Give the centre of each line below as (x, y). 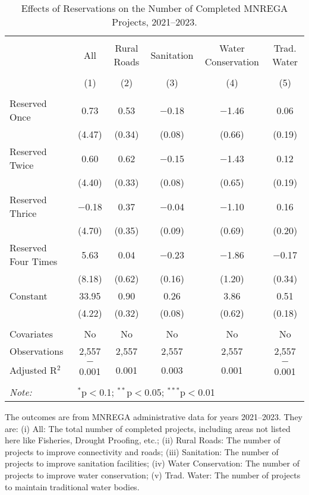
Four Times (34, 261)
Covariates (31, 334)
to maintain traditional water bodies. (72, 486)
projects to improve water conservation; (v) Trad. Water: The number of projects (153, 474)
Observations (37, 351)
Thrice (23, 213)
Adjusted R (33, 370)
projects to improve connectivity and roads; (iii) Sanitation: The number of (142, 451)
